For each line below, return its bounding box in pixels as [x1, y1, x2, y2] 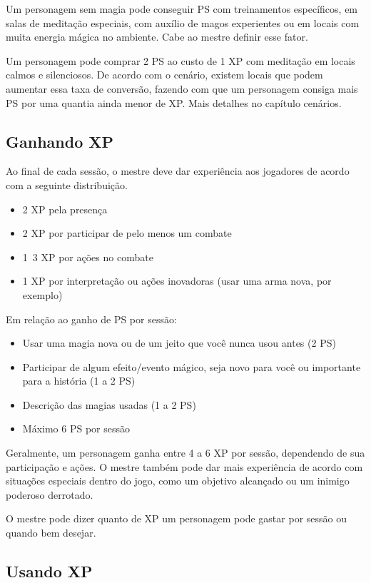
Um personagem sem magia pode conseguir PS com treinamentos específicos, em [6, 1, 358, 16]
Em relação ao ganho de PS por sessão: [6, 311, 177, 326]
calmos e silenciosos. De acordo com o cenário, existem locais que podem [6, 67, 323, 82]
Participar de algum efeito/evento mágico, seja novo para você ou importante [22, 359, 361, 374]
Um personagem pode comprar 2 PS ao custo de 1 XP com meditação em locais [6, 53, 355, 68]
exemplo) [22, 287, 63, 302]
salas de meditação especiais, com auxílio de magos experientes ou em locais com [6, 15, 360, 30]
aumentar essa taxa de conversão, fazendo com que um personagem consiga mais [6, 81, 358, 96]
